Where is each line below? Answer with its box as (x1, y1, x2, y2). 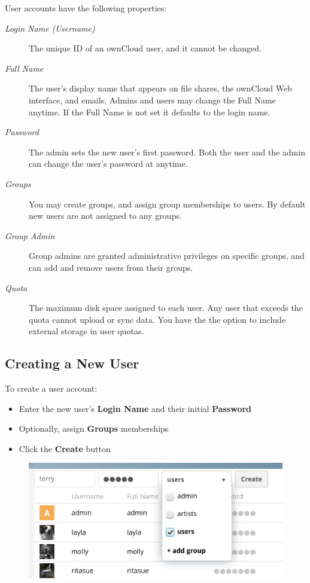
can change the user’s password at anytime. (29, 157, 188, 170)
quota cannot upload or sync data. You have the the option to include (29, 313, 286, 325)
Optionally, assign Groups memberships (19, 422, 169, 435)
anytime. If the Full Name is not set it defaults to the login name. (29, 105, 271, 118)
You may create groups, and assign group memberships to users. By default (29, 197, 306, 210)
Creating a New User (5, 354, 139, 373)
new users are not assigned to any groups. (29, 209, 182, 222)
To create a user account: (5, 382, 98, 395)
